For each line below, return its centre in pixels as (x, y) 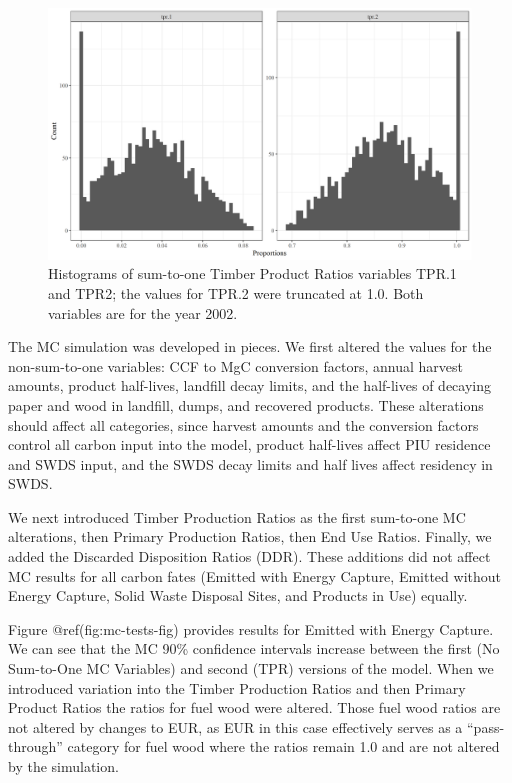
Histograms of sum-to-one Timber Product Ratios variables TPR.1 (252, 273)
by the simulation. (63, 766)
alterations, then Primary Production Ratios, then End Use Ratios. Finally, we (250, 536)
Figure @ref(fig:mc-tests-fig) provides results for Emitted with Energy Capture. (251, 628)
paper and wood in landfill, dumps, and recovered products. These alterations (246, 404)
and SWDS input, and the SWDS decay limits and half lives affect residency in (250, 463)
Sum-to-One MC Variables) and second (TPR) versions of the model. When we (251, 668)
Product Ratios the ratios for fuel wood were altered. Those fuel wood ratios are (254, 707)
